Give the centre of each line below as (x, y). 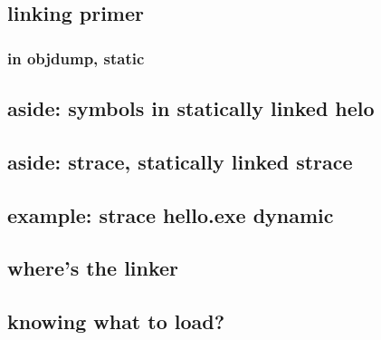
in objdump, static (76, 58)
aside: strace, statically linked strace (180, 161)
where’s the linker (93, 268)
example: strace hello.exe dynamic (171, 214)
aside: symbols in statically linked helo (191, 108)
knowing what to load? (116, 321)
